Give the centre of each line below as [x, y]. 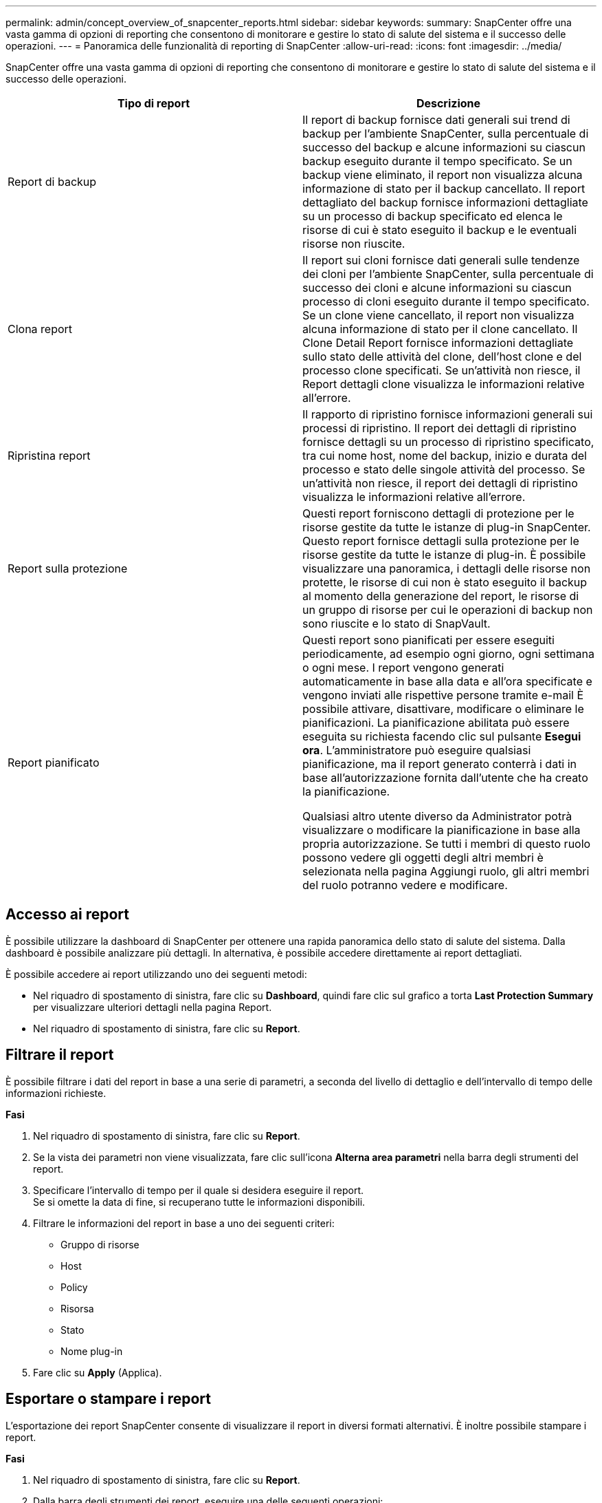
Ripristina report [49, 456]
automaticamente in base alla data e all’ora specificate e [447, 681]
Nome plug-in [92, 1351]
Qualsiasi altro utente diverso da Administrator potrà [437, 816]
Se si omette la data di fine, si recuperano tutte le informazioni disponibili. [199, 1202]
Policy [74, 1287]
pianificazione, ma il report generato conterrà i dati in [440, 764]
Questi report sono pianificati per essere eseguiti [428, 640]
